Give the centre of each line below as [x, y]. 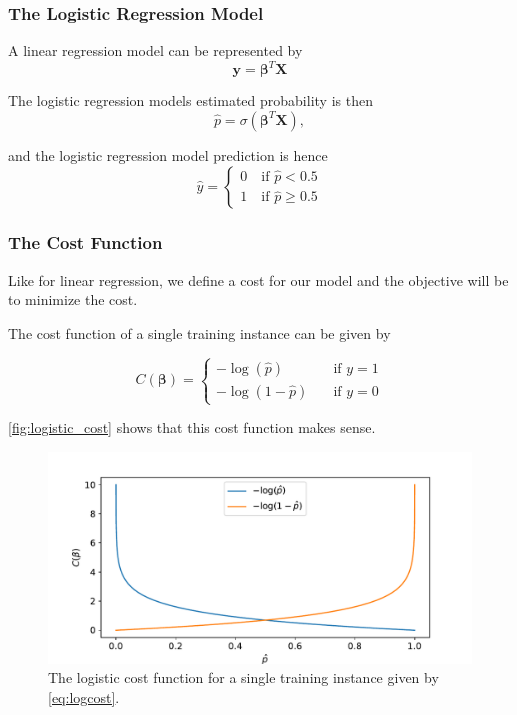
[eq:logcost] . [84, 696]
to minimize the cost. [73, 299]
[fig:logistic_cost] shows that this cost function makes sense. [192, 427]
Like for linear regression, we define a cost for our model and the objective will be [258, 279]
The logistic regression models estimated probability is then [190, 100]
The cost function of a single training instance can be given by [199, 332]
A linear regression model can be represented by [155, 50]
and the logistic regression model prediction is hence [168, 154]
